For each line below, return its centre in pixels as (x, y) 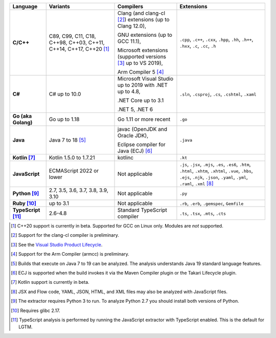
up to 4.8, (129, 91)
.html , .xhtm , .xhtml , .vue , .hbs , (216, 171)
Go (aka (22, 116)
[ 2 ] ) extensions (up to (144, 19)
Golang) (22, 122)
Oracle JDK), (133, 136)
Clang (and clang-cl (142, 13)
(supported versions (142, 57)
